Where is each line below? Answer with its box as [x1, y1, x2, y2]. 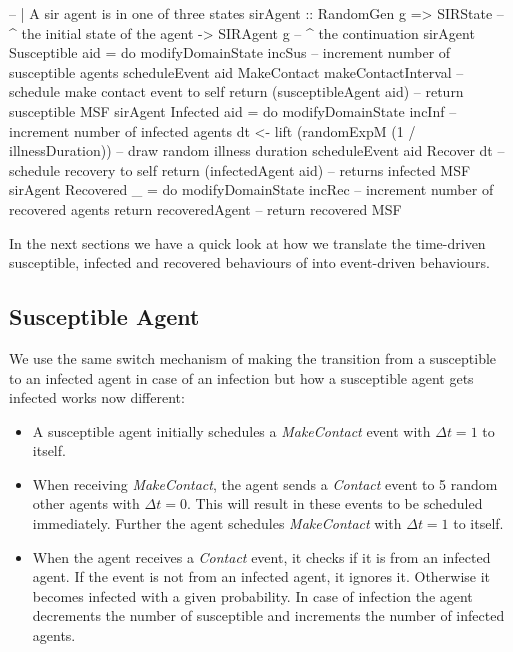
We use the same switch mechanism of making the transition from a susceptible [9, 347, 497, 368]
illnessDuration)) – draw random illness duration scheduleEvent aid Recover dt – [9, 140, 505, 161]
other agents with [32, 493, 140, 514]
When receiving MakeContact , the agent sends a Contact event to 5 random [32, 473, 498, 494]
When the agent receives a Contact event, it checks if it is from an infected [32, 546, 491, 567]
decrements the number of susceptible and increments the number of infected [32, 605, 505, 626]
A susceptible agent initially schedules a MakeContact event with [32, 420, 431, 441]
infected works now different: [9, 387, 185, 408]
